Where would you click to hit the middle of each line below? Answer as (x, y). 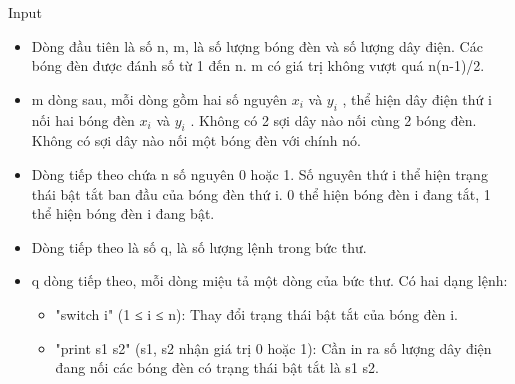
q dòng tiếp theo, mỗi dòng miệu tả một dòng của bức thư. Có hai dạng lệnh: (269, 280)
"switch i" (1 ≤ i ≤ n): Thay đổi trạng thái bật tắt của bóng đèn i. (257, 313)
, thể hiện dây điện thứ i (417, 98)
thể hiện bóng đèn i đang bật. (123, 213)
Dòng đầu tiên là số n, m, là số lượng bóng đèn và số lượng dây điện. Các (257, 45)
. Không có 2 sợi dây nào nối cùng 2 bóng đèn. (333, 119)
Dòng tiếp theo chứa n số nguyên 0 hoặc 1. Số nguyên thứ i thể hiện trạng (259, 173)
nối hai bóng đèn (83, 119)
